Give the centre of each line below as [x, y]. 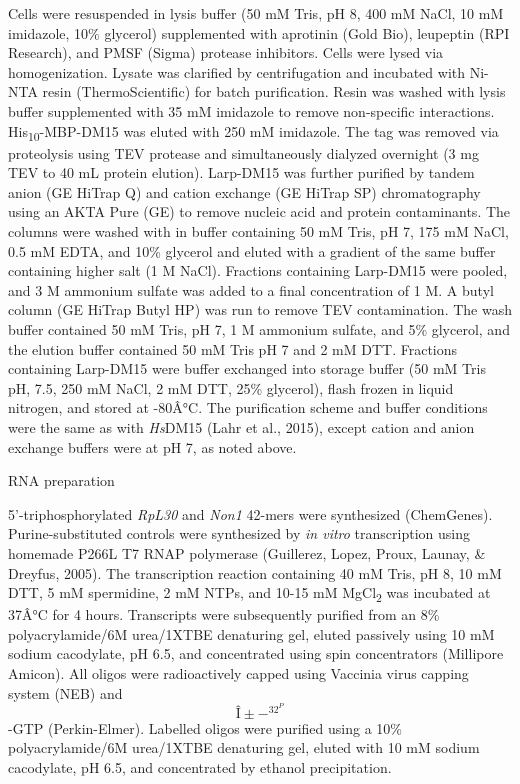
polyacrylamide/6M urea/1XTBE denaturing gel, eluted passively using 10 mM [251, 633]
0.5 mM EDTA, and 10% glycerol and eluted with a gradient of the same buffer [252, 250]
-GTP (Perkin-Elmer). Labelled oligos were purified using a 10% [205, 727]
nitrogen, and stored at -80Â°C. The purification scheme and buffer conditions [248, 407]
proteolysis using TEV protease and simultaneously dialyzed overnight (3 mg [243, 152]
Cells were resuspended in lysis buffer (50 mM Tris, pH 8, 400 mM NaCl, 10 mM [256, 13]
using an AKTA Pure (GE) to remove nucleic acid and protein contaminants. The [259, 211]
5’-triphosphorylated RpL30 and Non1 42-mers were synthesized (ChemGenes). [250, 513]
